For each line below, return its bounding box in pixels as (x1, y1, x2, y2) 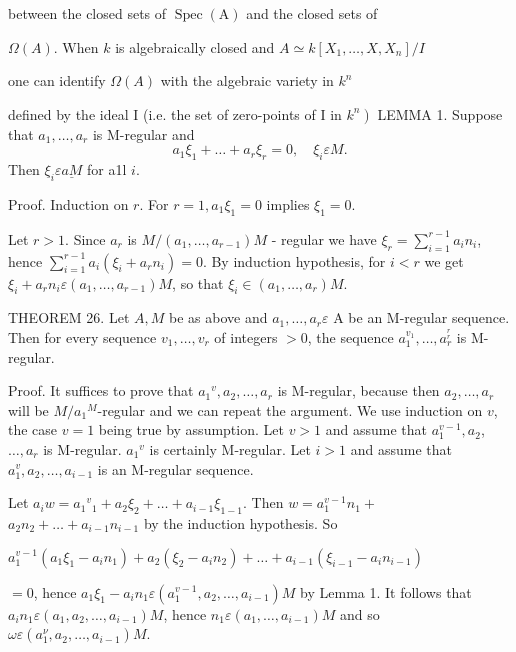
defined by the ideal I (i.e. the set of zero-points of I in (8, 103, 342, 124)
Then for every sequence (8, 326, 157, 347)
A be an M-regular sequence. (333, 307, 510, 328)
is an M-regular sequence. (97, 458, 254, 479)
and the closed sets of (246, 3, 378, 23)
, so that (172, 272, 224, 293)
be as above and (168, 307, 268, 328)
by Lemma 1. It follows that (300, 581, 472, 602)
